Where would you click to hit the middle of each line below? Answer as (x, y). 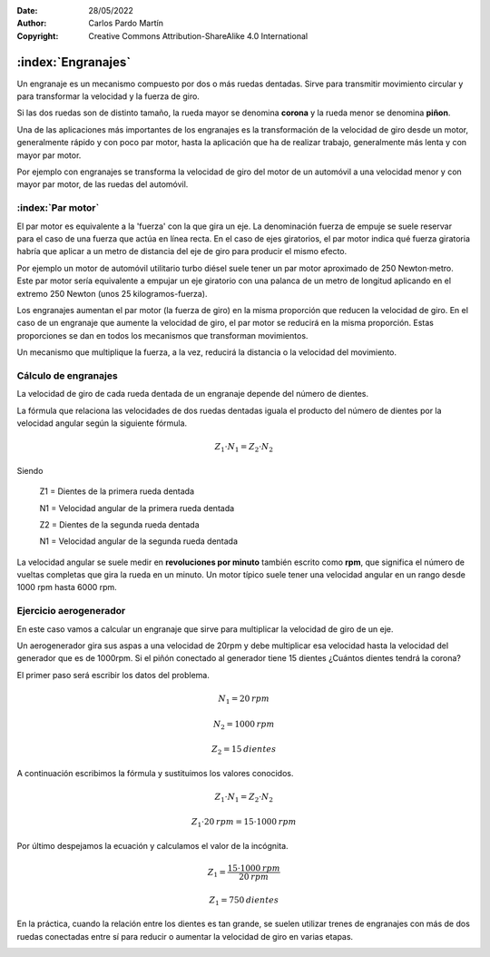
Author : (32, 24)
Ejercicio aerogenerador (71, 611)
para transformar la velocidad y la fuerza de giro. (108, 96)
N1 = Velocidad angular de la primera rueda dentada (137, 508)
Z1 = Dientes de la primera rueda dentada (117, 491)
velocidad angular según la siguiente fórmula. (102, 423)
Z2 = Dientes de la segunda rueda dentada (119, 524)
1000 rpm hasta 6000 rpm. (67, 587)
